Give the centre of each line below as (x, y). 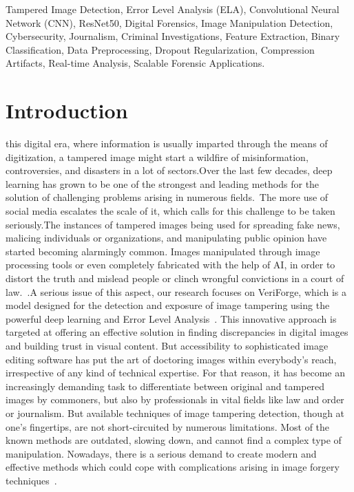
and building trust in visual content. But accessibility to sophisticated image (167, 345)
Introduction (67, 110)
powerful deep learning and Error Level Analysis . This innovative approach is (171, 318)
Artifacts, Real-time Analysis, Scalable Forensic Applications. (135, 63)
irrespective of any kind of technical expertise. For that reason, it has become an (176, 373)
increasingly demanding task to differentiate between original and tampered (165, 386)
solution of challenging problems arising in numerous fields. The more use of (167, 197)
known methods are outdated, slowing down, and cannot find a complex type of (174, 440)
